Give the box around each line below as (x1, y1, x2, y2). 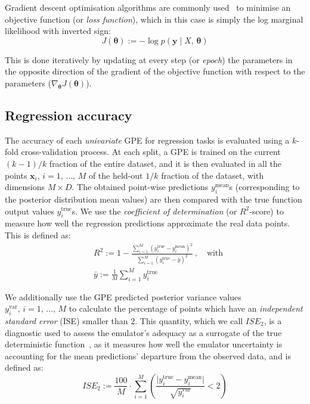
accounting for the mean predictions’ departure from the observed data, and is (5, 349, 291, 362)
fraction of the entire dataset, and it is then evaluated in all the (49, 157, 281, 169)
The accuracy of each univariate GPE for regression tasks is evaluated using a (5, 133, 290, 146)
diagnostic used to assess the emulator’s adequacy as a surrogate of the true (5, 326, 282, 338)
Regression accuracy (5, 105, 132, 124)
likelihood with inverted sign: (5, 24, 111, 37)
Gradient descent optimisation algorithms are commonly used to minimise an (5, 1, 291, 13)
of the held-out (88, 169, 143, 181)
